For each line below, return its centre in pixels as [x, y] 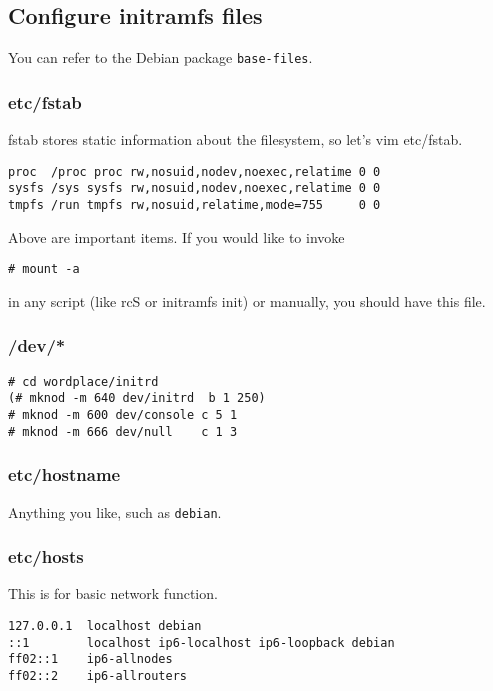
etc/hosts [46, 556]
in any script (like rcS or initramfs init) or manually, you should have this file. [247, 300]
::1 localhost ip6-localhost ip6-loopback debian [201, 642]
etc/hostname [64, 474]
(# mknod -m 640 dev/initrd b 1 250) [137, 398]
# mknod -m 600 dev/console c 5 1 [123, 415]
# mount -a [44, 269]
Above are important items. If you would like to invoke [176, 236]
